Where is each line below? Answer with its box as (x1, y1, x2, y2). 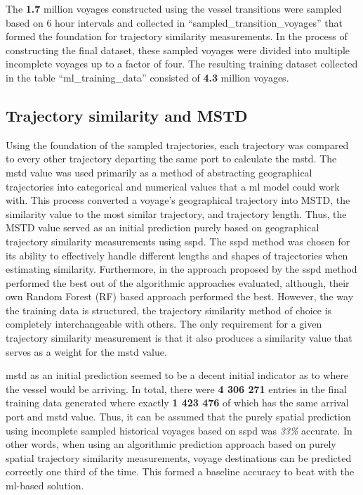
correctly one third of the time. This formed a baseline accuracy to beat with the (6, 464, 355, 479)
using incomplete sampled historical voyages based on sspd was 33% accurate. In (6, 423, 352, 437)
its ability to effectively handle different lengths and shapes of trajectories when (6, 247, 348, 262)
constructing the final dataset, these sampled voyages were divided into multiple (6, 42, 350, 57)
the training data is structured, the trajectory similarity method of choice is (6, 302, 332, 317)
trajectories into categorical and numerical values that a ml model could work (6, 179, 340, 193)
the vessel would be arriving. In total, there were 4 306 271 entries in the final (6, 381, 347, 396)
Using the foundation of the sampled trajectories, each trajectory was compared (6, 137, 349, 152)
